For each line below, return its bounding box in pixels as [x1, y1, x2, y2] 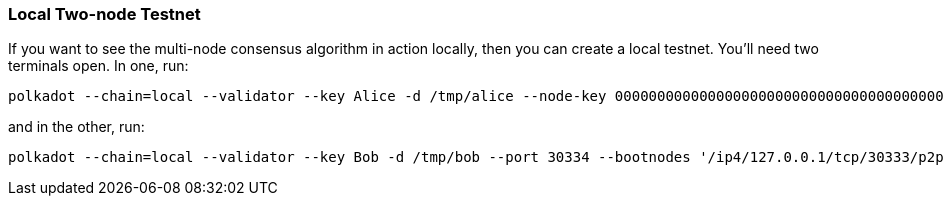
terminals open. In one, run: [8, 57, 189, 75]
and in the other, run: [8, 118, 145, 136]
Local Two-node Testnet [8, 4, 201, 24]
